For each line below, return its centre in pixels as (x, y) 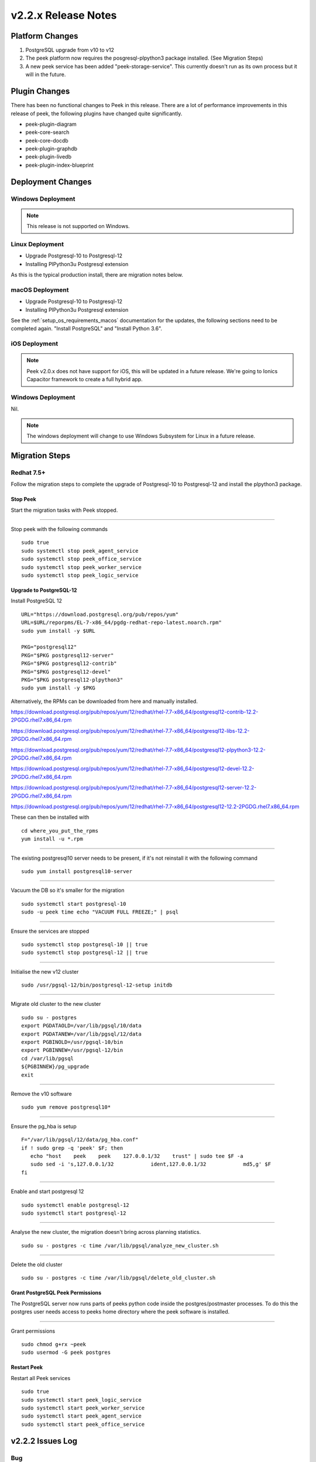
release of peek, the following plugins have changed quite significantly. (97, 113)
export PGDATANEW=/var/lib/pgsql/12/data (81, 1034)
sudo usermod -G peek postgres (66, 1353)
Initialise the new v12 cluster (45, 971)
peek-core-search (47, 132)
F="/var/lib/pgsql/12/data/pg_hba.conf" (80, 1140)
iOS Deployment (35, 344)
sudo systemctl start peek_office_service (83, 1424)
